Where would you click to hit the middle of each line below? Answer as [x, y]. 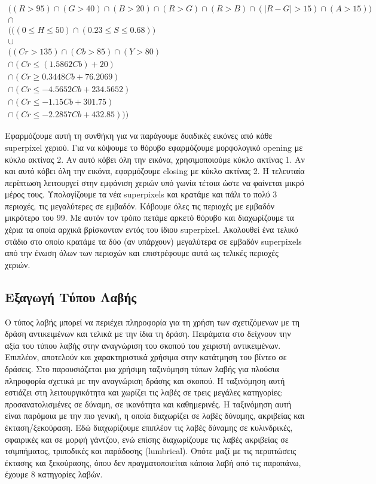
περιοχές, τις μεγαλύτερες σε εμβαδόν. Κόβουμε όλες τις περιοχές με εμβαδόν [140, 206]
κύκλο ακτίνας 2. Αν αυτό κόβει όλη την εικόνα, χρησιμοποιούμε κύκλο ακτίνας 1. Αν [155, 159]
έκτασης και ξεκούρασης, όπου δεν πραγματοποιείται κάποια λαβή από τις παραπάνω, [153, 462]
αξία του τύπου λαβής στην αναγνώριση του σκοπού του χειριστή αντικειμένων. [143, 345]
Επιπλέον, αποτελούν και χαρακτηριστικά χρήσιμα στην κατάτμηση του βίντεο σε [146, 357]
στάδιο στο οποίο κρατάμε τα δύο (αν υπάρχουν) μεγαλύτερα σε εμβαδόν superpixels [153, 241]
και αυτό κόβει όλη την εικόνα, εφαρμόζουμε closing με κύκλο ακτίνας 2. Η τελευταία [155, 171]
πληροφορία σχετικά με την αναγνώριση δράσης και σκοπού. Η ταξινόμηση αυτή [145, 380]
